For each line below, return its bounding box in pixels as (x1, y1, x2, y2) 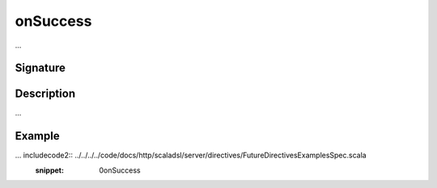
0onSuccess (99, 165, 141, 175)
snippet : (35, 165, 65, 175)
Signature (15, 61, 66, 75)
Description (15, 87, 76, 101)
